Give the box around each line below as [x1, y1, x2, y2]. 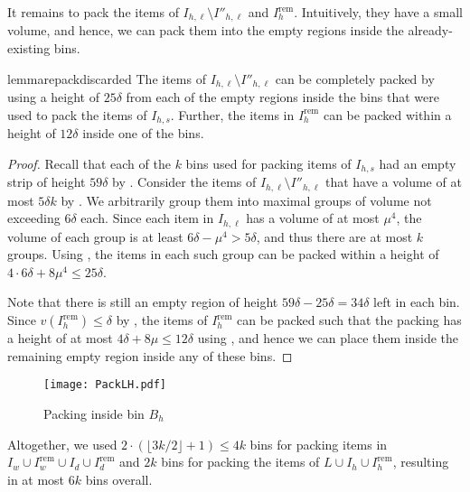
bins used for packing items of [185, 153, 352, 172]
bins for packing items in [249, 434, 388, 453]
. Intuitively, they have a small [294, 3, 463, 21]
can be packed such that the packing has [237, 311, 462, 330]
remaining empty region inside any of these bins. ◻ [7, 346, 293, 365]
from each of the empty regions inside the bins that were [126, 88, 439, 107]
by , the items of [116, 311, 208, 330]
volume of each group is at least [7, 227, 183, 246]
